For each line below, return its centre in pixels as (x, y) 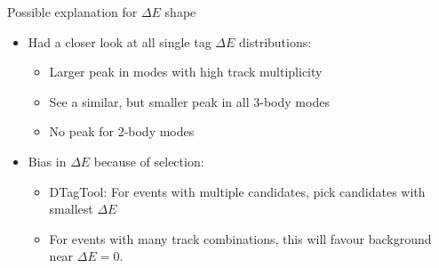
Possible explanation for (72, 12)
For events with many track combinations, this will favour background (240, 238)
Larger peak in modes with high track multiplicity (186, 72)
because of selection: (149, 161)
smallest (71, 209)
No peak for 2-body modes (122, 131)
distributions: (275, 41)
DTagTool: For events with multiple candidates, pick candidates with (237, 191)
